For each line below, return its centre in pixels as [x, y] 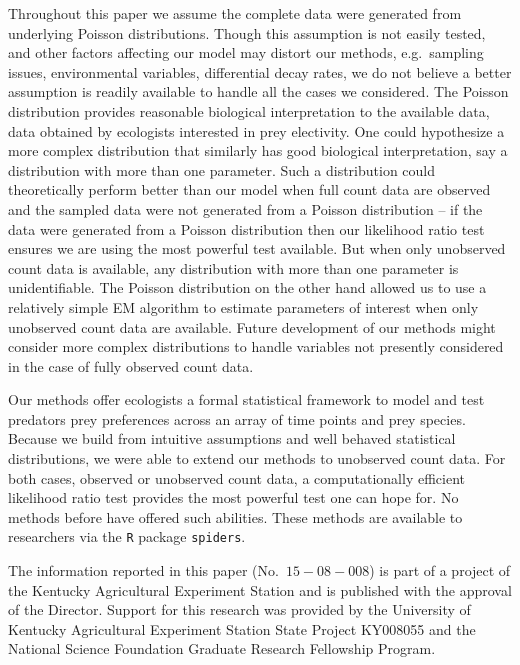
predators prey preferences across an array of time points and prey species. [237, 418]
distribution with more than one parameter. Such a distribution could [222, 169]
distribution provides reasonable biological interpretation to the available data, [249, 110]
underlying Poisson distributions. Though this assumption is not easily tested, [247, 32]
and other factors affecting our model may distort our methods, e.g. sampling [246, 52]
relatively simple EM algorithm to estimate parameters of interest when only [243, 306]
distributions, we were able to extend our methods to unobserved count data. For [257, 458]
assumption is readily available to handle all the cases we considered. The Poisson [258, 91]
